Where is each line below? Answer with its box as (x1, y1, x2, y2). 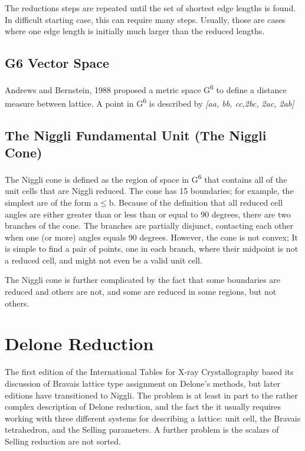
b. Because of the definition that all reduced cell (109, 196, 283, 208)
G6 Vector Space (5, 54, 109, 72)
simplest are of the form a (5, 196, 99, 208)
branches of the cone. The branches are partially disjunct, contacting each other (5, 219, 294, 232)
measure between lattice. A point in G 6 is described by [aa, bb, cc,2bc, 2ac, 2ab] (5, 96, 294, 109)
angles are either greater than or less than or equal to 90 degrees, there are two (5, 208, 291, 220)
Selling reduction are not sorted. (5, 434, 121, 447)
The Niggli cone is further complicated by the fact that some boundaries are (5, 274, 281, 286)
